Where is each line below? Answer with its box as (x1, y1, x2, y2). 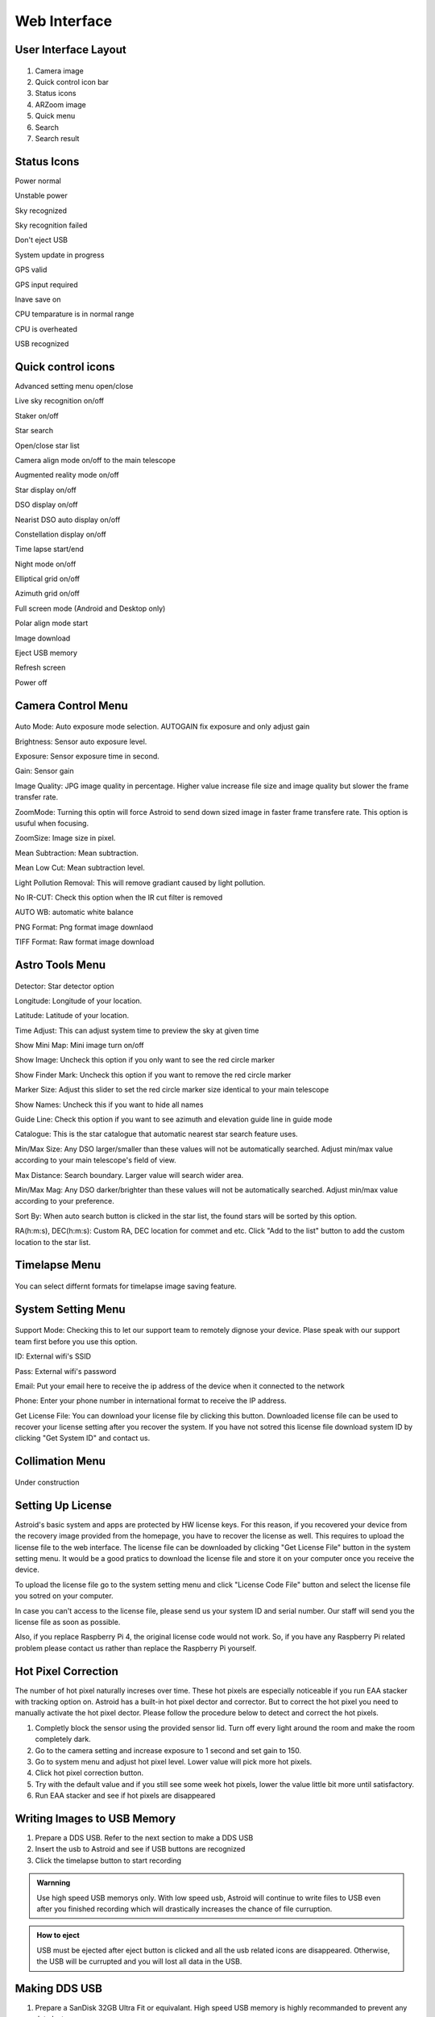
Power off (14, 678, 48, 687)
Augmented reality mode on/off (14, 470, 120, 480)
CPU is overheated (14, 324, 78, 334)
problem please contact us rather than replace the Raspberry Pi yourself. (14, 1643, 257, 1653)
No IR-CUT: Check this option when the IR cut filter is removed (14, 892, 223, 902)
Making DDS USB (14, 1982, 103, 1995)
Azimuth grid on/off (14, 589, 80, 599)
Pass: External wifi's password (14, 1366, 117, 1376)
